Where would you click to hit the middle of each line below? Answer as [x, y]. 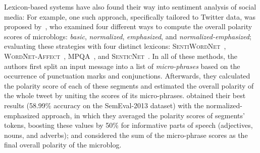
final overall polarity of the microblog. [63, 145]
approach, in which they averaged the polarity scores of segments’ [143, 115]
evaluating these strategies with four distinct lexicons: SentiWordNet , [115, 46]
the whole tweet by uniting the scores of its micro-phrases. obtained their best [125, 95]
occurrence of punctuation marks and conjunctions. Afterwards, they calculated [127, 76]
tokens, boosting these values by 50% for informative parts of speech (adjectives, [128, 125]
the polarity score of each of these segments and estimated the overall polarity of [129, 85]
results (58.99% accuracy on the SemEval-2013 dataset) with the [104, 105]
